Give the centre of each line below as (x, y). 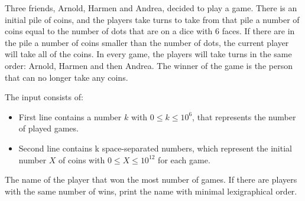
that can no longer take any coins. (66, 77)
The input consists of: (44, 97)
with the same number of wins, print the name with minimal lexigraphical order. (151, 191)
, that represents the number (244, 116)
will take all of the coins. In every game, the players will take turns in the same (148, 54)
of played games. (48, 128)
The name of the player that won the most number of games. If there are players (151, 179)
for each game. (184, 159)
